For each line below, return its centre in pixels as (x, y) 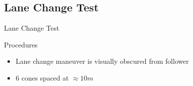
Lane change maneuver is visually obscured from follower (102, 61)
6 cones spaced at (42, 77)
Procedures (21, 44)
